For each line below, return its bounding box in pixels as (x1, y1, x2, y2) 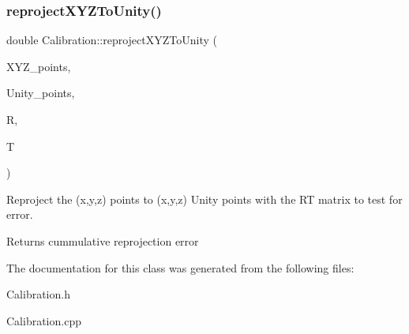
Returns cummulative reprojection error (6, 232, 199, 249)
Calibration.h (6, 286, 70, 302)
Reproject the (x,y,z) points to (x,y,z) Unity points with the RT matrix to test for (6, 190, 403, 207)
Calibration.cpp (6, 312, 81, 328)
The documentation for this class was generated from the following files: (6, 259, 355, 276)
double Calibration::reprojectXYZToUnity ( (6, 32, 217, 48)
